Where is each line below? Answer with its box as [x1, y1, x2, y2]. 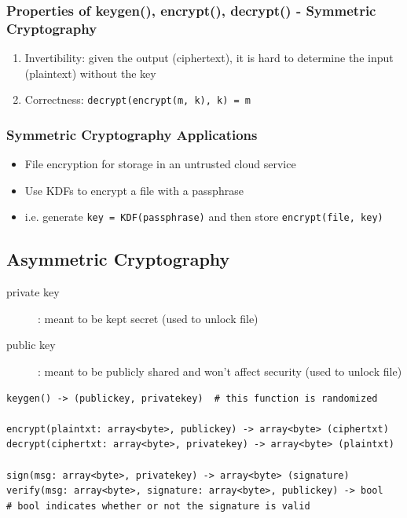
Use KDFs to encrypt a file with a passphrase [24, 182, 244, 198]
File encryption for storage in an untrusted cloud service [24, 156, 296, 172]
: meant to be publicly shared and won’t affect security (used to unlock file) [38, 363, 402, 380]
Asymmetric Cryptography [6, 247, 230, 271]
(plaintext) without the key [24, 64, 156, 81]
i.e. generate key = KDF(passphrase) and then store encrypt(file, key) [24, 208, 383, 225]
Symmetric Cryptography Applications [6, 124, 258, 144]
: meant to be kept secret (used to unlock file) [38, 310, 258, 326]
